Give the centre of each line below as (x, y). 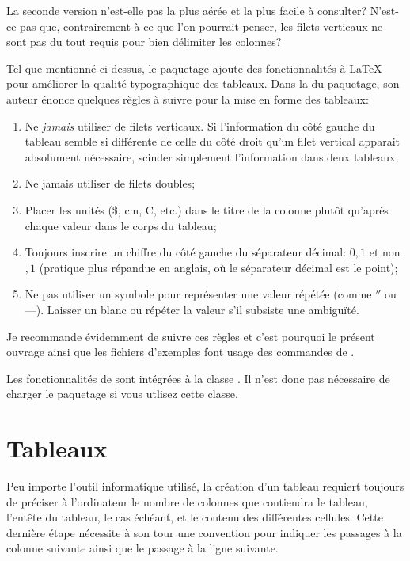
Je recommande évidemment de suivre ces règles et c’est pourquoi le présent (191, 336)
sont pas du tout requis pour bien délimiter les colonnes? (144, 42)
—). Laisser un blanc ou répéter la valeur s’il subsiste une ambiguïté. (192, 309)
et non (385, 252)
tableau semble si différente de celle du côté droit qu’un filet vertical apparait (212, 141)
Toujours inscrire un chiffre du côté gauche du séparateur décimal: (186, 252)
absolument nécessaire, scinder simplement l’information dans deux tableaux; (212, 156)
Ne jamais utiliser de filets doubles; (110, 183)
